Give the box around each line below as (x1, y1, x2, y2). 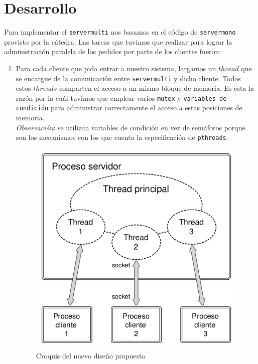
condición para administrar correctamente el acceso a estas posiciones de (16, 102, 242, 113)
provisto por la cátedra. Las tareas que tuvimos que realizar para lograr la (4, 36, 232, 47)
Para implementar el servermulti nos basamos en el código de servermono (4, 27, 236, 37)
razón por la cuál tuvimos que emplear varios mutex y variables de (16, 92, 227, 103)
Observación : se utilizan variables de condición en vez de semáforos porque (16, 122, 245, 132)
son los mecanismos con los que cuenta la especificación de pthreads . (16, 132, 228, 142)
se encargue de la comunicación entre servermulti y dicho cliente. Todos (16, 73, 241, 83)
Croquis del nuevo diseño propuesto (36, 350, 146, 360)
